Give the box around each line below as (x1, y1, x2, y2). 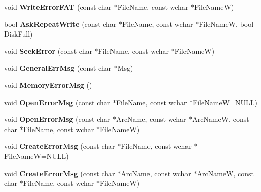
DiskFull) (4, 28, 33, 39)
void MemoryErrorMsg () (4, 79, 92, 90)
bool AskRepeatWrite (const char (4, 18, 117, 29)
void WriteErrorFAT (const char (4, 2, 112, 12)
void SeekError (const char (4, 45, 92, 56)
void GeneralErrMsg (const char (4, 62, 112, 73)
